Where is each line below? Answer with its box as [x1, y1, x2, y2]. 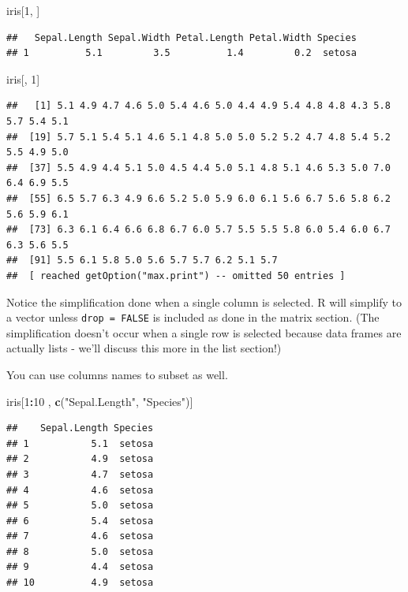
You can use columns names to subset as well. [6, 366, 228, 382]
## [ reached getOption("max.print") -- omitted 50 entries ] [6, 270, 346, 281]
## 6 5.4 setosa [6, 515, 154, 527]
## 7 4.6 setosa [6, 531, 154, 542]
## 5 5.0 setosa [6, 500, 154, 512]
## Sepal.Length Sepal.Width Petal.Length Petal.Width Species [6, 32, 357, 43]
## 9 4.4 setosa [6, 561, 154, 573]
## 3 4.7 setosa [6, 468, 154, 480]
